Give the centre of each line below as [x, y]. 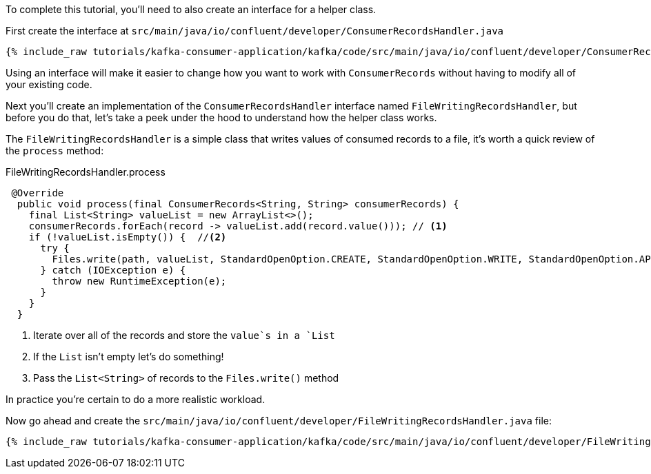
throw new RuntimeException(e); [139, 281]
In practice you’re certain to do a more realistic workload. [136, 399]
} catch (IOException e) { [113, 270]
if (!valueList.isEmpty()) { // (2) [128, 237]
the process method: [55, 151]
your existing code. [49, 84]
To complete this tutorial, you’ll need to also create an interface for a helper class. [191, 9]
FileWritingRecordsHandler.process [86, 172]
